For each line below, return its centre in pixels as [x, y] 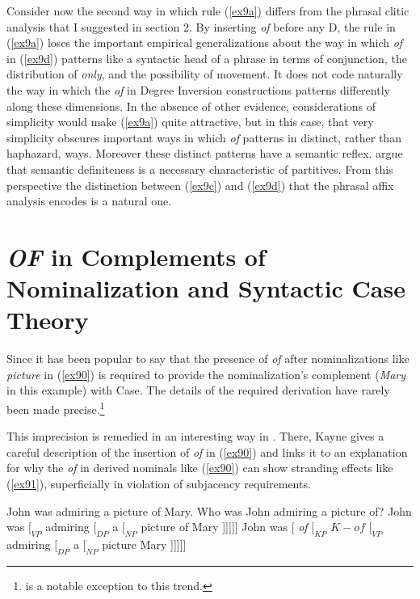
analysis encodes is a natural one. [89, 201]
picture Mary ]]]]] [144, 544]
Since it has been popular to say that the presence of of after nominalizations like [208, 359]
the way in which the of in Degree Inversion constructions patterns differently [198, 89]
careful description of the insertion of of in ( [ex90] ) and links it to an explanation [207, 451]
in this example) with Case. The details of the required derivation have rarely [198, 390]
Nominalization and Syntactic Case [206, 288]
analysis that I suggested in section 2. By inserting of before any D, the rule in [201, 26]
